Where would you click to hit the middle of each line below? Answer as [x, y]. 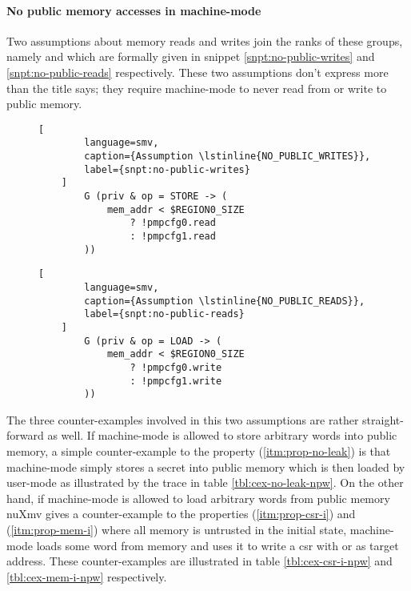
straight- [383, 419]
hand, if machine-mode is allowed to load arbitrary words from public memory [198, 498]
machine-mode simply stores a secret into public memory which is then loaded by [206, 466]
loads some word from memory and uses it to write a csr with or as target [217, 545]
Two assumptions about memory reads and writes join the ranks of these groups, [205, 40]
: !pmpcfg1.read [173, 237]
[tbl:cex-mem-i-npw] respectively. [87, 576]
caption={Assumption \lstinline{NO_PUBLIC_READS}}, [225, 301]
